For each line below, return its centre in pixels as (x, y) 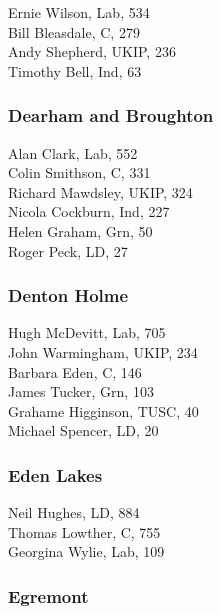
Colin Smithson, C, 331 (79, 172)
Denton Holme (68, 295)
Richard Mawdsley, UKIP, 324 (100, 191)
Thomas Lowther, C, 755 (84, 531)
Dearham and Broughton (111, 115)
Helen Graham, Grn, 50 (80, 230)
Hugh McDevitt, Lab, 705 (87, 332)
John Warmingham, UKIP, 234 (103, 351)
